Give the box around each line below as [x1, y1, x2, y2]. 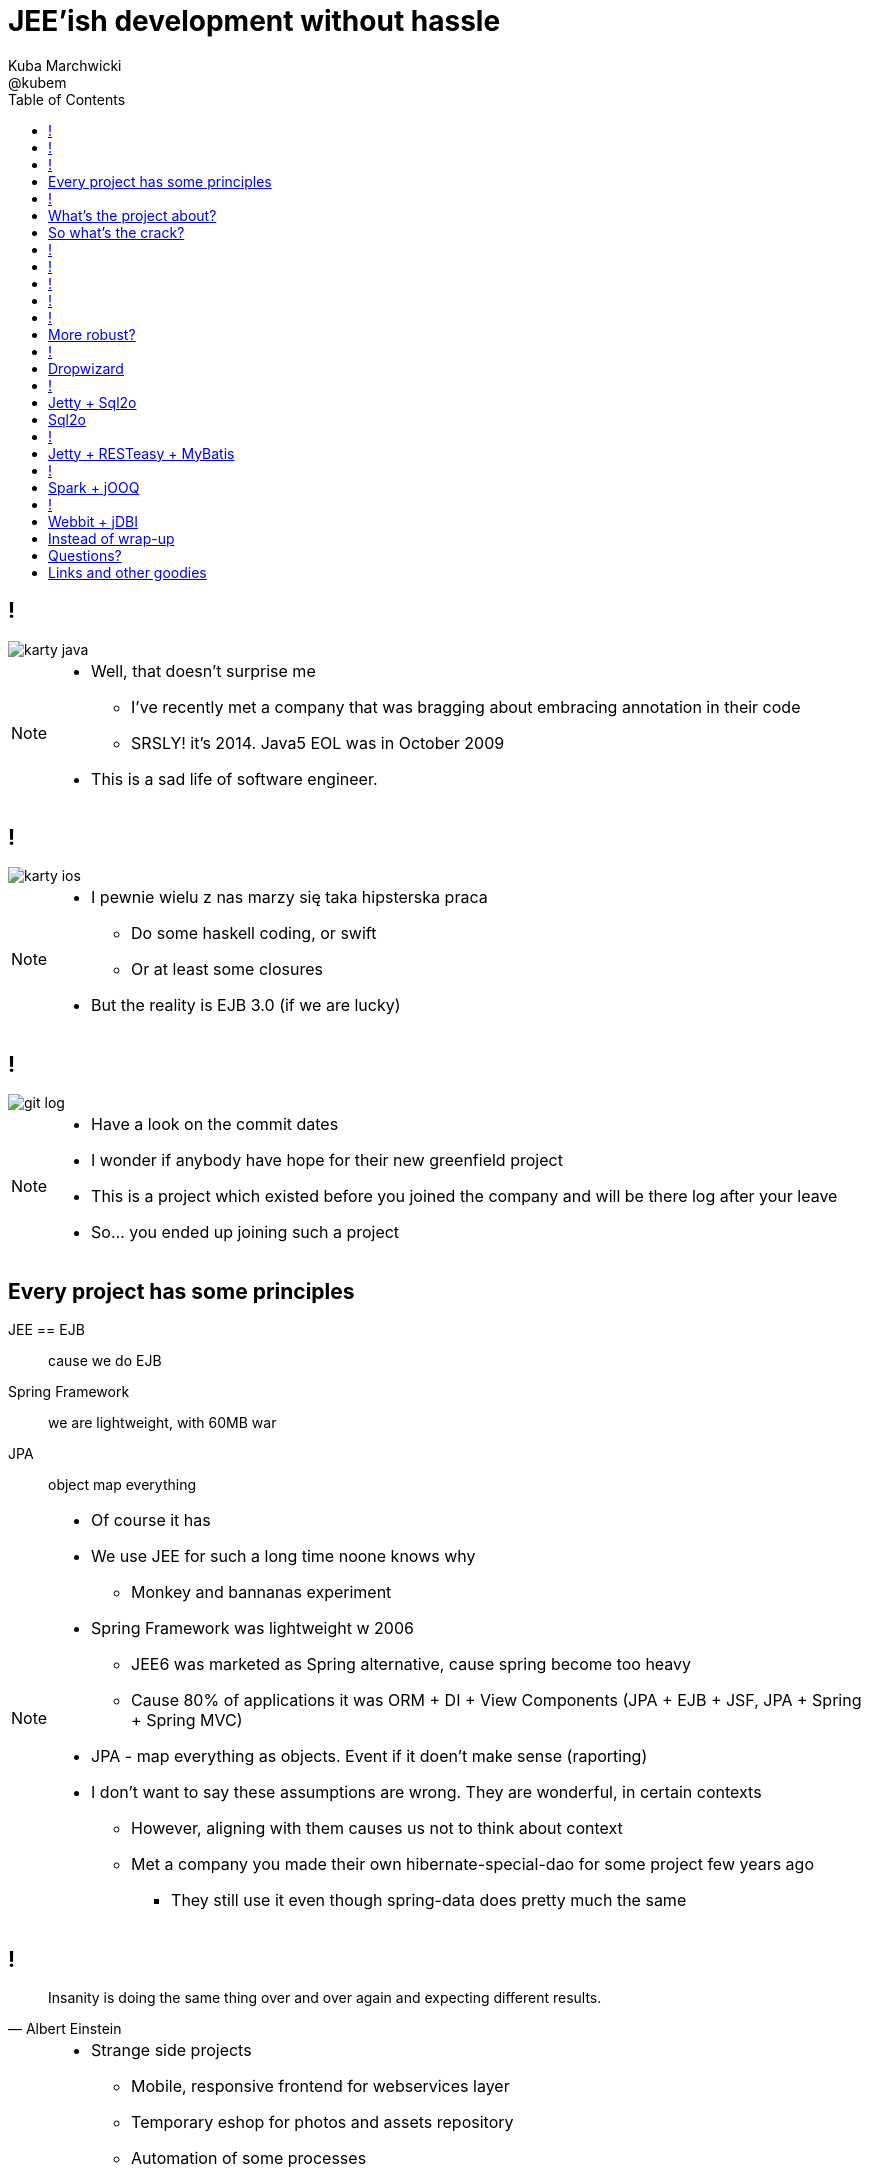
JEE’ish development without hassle [8, 4, 501, 38]
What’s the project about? [48, 206, 217, 224]
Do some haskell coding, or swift [131, 923, 377, 944]
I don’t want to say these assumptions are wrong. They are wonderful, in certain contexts [91, 1782, 762, 1803]
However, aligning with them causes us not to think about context [131, 1818, 623, 1839]
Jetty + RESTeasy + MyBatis [48, 444, 235, 462]
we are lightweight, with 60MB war [48, 1414, 277, 1432]
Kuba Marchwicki [8, 56, 122, 74]
